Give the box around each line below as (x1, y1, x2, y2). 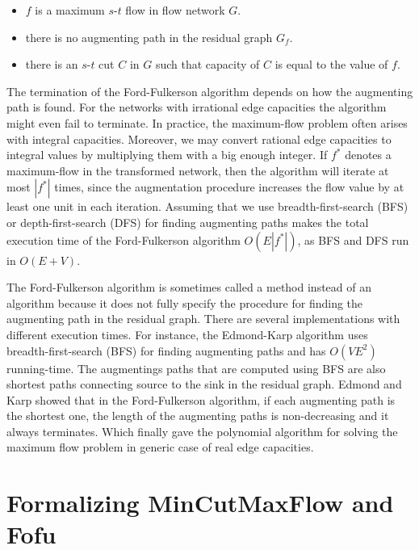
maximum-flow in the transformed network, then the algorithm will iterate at (6, 162, 389, 178)
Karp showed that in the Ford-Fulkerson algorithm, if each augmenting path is (6, 391, 396, 408)
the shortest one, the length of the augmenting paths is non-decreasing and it (6, 407, 389, 424)
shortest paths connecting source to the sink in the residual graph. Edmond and (6, 376, 402, 393)
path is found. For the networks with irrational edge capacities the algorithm (6, 99, 387, 115)
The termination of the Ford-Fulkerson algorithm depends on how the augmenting (6, 82, 413, 99)
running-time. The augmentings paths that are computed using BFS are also (6, 359, 386, 376)
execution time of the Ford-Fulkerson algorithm (6, 231, 241, 248)
